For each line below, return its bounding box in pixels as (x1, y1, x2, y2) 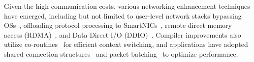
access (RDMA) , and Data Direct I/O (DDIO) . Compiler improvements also (4, 29, 241, 40)
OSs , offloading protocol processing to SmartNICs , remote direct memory (4, 20, 232, 30)
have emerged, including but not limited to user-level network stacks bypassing (4, 10, 242, 21)
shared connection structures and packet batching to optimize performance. (4, 48, 238, 59)
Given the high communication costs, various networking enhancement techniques (4, 1, 250, 11)
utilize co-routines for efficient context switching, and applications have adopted (4, 39, 248, 49)
